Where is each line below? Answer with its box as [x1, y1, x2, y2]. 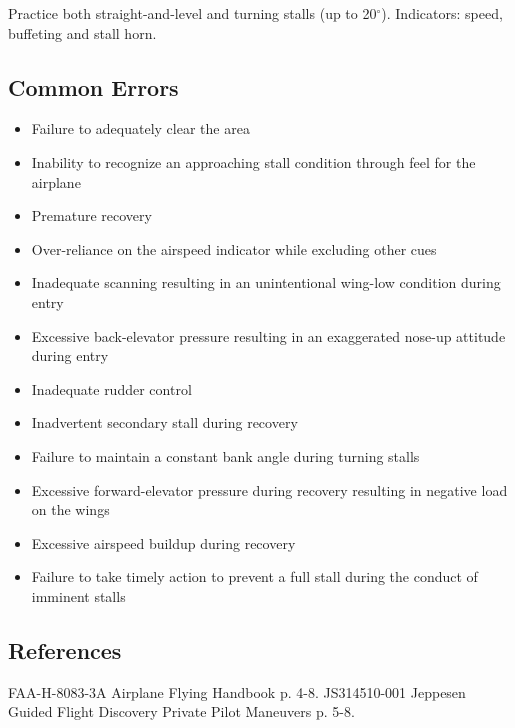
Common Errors [8, 71, 179, 102]
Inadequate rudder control [31, 378, 192, 399]
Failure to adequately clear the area [31, 118, 250, 139]
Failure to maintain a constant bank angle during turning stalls [31, 445, 420, 466]
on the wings [31, 499, 110, 520]
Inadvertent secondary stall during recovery [31, 412, 298, 433]
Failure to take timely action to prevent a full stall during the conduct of [31, 566, 478, 587]
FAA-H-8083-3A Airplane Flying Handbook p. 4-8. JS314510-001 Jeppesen [8, 681, 466, 702]
